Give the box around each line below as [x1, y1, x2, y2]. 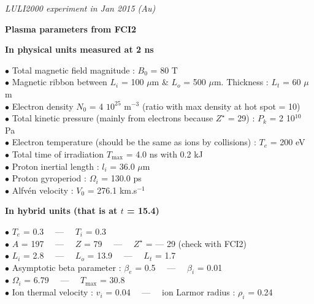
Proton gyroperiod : [12, 172, 86, 184]
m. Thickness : [213, 75, 269, 88]
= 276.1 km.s [87, 183, 137, 196]
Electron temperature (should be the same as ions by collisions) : [12, 135, 256, 148]
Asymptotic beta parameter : [12, 260, 121, 273]
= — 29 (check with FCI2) [145, 237, 247, 249]
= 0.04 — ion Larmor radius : [105, 286, 235, 298]
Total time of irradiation [12, 147, 104, 160]
